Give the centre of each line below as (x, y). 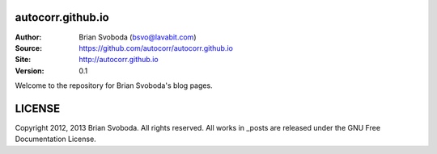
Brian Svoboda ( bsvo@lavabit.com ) (138, 37)
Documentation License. (55, 139)
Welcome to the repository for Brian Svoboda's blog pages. (114, 85)
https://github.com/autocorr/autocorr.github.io (156, 48)
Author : (28, 37)
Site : (23, 60)
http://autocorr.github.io (119, 60)
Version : (30, 71)
